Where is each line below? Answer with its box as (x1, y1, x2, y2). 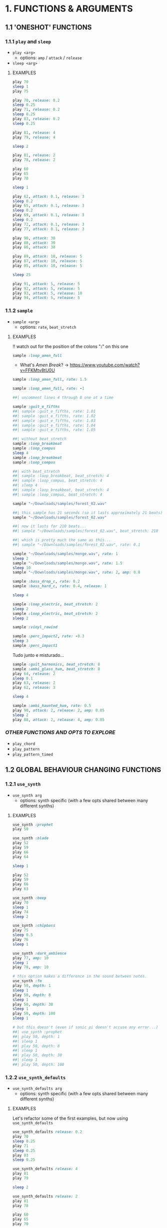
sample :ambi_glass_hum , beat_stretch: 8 (12, 666, 100, 671)
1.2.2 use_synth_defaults (5, 1074, 66, 1081)
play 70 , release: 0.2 (12, 98, 60, 103)
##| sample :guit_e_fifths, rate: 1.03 (12, 418, 96, 423)
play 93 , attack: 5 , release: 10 (12, 291, 82, 296)
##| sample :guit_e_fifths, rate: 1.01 (12, 409, 96, 414)
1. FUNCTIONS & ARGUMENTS (5, 3, 133, 15)
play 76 (12, 937, 28, 942)
